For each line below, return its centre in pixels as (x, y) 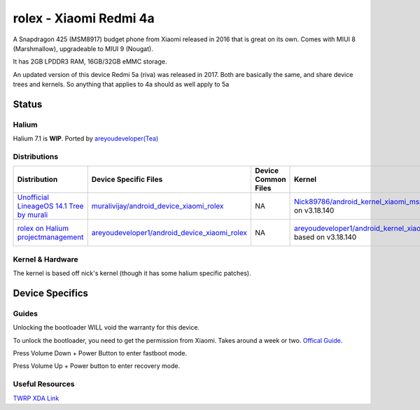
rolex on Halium (43, 229)
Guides (26, 313)
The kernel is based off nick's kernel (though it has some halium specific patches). (132, 274)
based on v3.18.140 (325, 237)
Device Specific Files (127, 180)
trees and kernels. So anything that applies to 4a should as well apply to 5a (121, 85)
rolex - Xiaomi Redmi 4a (84, 18)
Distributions (36, 157)
